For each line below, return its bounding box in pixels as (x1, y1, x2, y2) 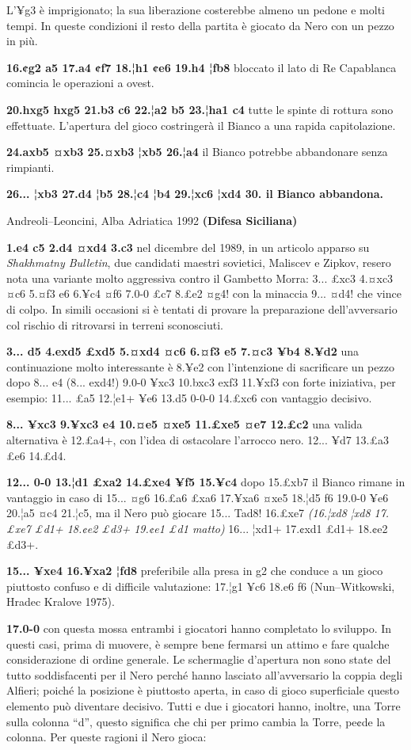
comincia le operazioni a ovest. (6, 74, 154, 91)
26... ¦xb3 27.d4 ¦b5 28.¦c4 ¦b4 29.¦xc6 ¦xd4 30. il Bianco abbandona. (6, 185, 383, 202)
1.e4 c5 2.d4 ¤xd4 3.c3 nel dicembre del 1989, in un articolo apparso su (6, 238, 370, 255)
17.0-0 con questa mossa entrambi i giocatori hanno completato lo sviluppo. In (6, 620, 392, 636)
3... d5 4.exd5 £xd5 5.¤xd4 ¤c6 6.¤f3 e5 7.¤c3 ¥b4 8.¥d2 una (6, 343, 360, 360)
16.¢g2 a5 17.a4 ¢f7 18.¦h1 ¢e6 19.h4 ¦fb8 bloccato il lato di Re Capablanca (6, 59, 397, 75)
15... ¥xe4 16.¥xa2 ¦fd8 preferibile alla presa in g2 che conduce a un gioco (6, 562, 383, 579)
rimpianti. (6, 158, 55, 175)
